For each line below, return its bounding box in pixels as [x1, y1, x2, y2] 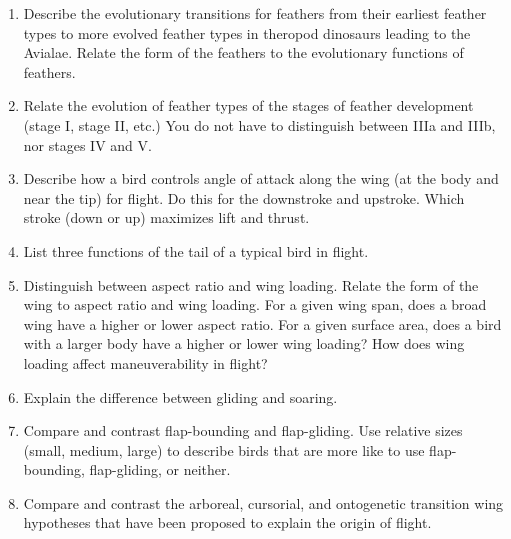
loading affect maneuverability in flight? [23, 352, 268, 373]
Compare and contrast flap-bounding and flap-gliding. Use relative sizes [23, 420, 463, 441]
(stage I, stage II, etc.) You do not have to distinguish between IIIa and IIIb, [23, 114, 496, 135]
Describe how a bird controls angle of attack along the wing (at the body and [23, 168, 499, 189]
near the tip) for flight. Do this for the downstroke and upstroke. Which [23, 187, 465, 208]
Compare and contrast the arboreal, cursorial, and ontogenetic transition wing [23, 492, 504, 513]
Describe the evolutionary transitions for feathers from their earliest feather [23, 3, 487, 23]
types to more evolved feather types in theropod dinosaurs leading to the [23, 22, 471, 43]
